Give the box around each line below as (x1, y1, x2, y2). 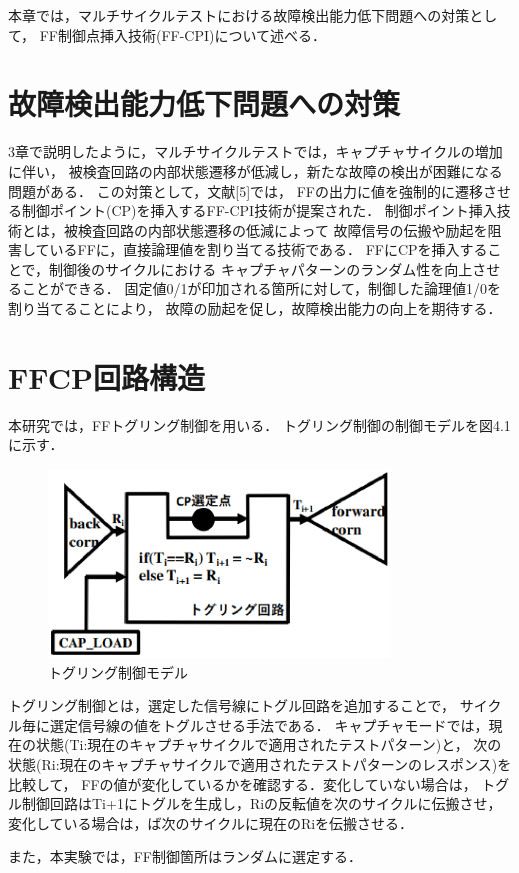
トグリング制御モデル (48, 661, 188, 682)
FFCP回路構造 (8, 356, 205, 397)
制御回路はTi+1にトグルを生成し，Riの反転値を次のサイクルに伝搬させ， (21, 793, 502, 814)
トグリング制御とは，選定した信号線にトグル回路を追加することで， (8, 695, 456, 716)
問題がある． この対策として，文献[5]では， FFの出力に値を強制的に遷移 (8, 180, 483, 201)
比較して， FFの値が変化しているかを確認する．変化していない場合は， (8, 773, 477, 794)
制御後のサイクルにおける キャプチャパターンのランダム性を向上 (49, 258, 473, 279)
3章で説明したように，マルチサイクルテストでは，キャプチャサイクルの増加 (8, 141, 503, 162)
